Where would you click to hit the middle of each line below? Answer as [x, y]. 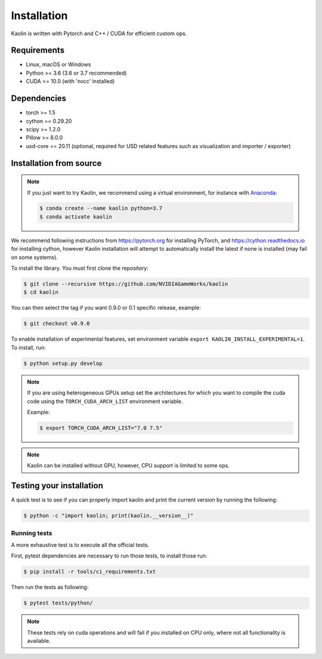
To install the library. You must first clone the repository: [80, 268]
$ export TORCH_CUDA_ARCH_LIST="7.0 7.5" [101, 428]
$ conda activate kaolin [76, 217]
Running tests [32, 533]
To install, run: [28, 347]
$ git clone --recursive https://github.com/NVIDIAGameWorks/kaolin [126, 284]
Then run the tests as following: [50, 587]
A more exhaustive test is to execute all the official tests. [80, 545]
